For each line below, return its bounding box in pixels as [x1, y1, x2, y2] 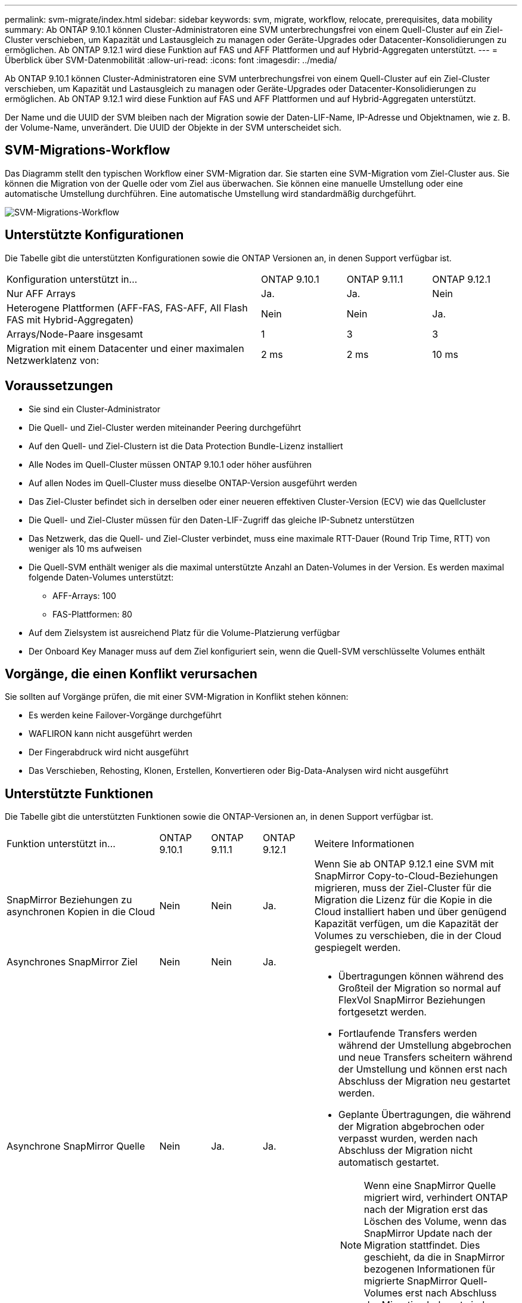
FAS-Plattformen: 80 [52, 609, 132, 619]
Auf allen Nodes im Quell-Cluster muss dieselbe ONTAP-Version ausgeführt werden [29, 477, 358, 488]
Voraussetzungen [5, 378, 113, 394]
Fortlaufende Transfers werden [338, 1027, 477, 1040]
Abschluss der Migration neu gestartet [338, 1075, 511, 1088]
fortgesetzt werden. [338, 1006, 427, 1018]
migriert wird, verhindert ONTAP [363, 1191, 508, 1204]
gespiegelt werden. [314, 941, 401, 954]
